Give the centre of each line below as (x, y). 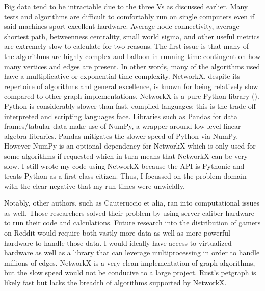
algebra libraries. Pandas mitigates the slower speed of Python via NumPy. (121, 136)
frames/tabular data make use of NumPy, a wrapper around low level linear (123, 126)
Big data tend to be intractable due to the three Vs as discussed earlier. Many (126, 6)
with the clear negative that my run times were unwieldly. (95, 185)
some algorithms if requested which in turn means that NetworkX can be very (126, 155)
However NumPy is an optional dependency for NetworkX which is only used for (130, 146)
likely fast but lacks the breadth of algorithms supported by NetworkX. (115, 283)
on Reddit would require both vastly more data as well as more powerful (117, 233)
